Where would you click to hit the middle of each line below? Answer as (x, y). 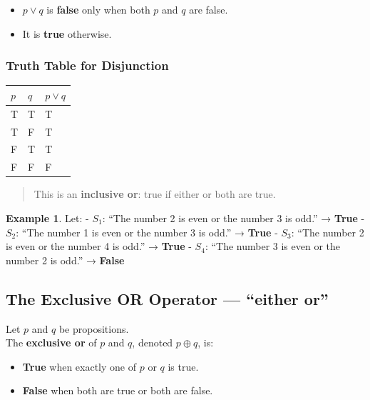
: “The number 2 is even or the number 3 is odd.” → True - (233, 217)
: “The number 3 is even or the (273, 246)
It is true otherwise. (67, 33)
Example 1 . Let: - (47, 217)
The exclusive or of (51, 342)
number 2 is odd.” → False (65, 260)
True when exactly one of (79, 366)
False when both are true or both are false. (118, 390)
